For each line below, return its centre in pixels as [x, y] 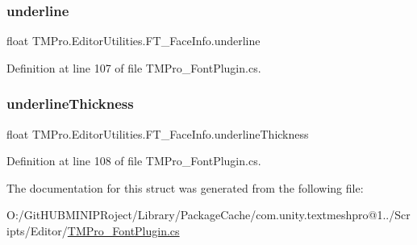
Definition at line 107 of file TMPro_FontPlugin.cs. [134, 67]
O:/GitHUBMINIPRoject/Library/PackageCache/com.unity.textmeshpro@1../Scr [208, 215]
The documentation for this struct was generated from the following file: [185, 187]
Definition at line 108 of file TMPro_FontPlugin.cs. [134, 161]
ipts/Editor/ [37, 230]
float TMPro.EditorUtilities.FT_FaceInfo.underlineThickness [158, 133]
